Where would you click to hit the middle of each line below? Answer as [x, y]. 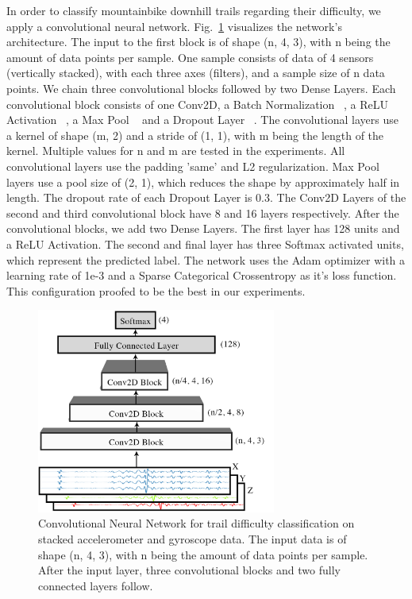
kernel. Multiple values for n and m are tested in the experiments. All [176, 151]
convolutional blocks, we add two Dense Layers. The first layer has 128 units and [203, 228]
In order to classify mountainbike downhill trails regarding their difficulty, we [194, 10]
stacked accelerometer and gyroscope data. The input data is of [193, 538]
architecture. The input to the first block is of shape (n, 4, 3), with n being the [198, 42]
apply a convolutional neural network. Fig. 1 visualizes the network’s [174, 26]
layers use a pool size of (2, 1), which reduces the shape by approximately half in [203, 182]
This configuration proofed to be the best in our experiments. [156, 290]
